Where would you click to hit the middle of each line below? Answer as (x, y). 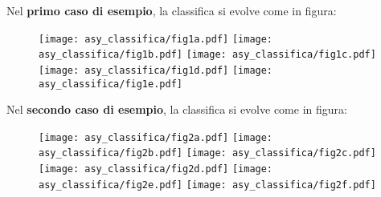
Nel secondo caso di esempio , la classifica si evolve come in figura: (177, 109)
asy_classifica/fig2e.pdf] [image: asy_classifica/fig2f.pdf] (207, 185)
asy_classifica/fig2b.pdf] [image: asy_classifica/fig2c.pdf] (207, 153)
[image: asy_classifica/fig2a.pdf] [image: (156, 137)
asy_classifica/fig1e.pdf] (111, 84)
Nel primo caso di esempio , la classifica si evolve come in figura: (172, 10)
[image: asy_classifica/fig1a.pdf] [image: (156, 39)
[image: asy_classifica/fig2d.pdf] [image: (156, 169)
